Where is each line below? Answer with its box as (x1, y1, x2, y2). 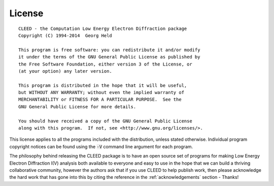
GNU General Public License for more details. (18, 104, 136, 109)
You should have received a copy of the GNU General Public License (18, 118, 192, 124)
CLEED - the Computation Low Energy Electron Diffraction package (18, 25, 187, 32)
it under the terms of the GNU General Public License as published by (18, 54, 200, 60)
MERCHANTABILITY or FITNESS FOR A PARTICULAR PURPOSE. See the (18, 97, 182, 103)
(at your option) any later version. (18, 68, 113, 74)
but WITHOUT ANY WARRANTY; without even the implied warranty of (18, 89, 185, 96)
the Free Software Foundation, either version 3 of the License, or (18, 61, 192, 67)
